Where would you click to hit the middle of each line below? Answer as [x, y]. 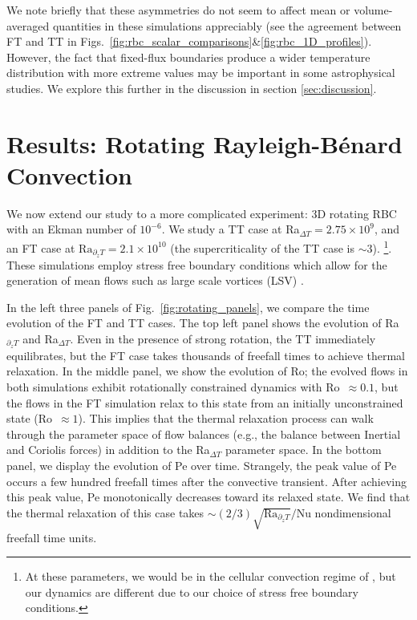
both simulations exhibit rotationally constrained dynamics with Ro [173, 387]
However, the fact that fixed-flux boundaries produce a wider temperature [188, 57]
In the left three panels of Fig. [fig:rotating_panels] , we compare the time [188, 307]
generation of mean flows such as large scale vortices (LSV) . [155, 280]
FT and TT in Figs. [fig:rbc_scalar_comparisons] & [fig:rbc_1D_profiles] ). [189, 41]
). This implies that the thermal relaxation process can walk [226, 418]
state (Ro [30, 418]
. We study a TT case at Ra [231, 229]
